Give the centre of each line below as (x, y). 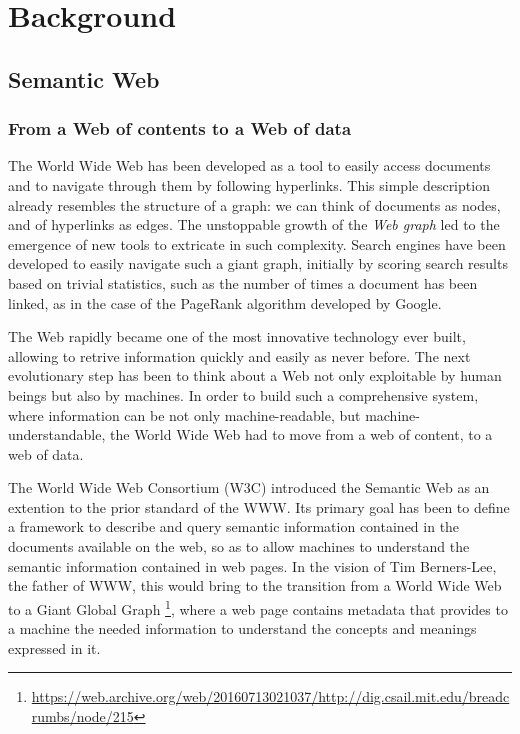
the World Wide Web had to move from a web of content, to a (301, 434)
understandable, (57, 434)
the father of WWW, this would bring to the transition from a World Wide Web (255, 585)
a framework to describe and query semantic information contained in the (234, 526)
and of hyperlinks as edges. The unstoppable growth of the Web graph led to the (254, 224)
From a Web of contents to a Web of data (180, 128)
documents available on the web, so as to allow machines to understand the (239, 546)
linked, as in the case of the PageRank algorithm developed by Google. (225, 302)
